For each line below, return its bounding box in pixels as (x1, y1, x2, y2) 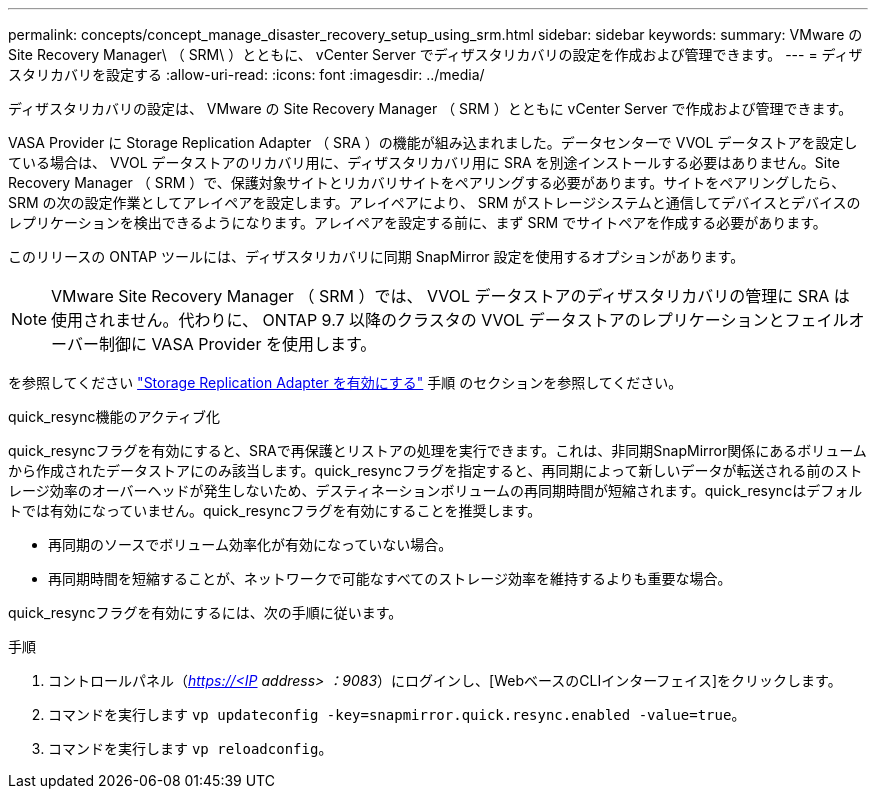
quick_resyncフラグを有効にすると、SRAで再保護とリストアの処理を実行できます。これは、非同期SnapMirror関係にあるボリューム (8, 442, 867, 459)
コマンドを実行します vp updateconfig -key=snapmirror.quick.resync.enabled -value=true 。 (48, 706, 746, 723)
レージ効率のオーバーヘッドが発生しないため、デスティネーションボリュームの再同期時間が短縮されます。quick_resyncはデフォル (8, 482, 863, 499)
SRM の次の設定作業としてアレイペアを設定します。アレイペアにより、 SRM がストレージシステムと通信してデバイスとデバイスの (8, 194, 861, 211)
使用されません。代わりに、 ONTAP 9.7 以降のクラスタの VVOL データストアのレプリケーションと (51, 310, 785, 330)
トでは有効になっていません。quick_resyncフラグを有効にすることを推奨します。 (8, 502, 542, 519)
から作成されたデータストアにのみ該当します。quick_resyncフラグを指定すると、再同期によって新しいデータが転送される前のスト (8, 462, 863, 479)
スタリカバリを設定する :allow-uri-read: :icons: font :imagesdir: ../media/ (8, 66, 485, 83)
